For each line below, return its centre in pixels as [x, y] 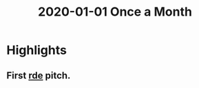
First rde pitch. [39, 75]
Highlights [36, 50]
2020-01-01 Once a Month [115, 12]
